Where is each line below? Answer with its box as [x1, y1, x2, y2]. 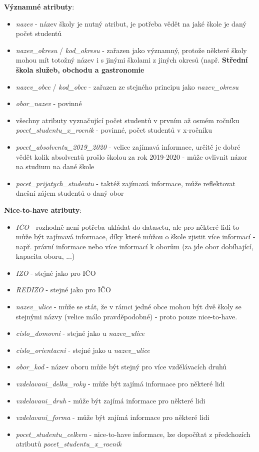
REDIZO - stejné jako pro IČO [15, 284, 111, 295]
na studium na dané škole [15, 161, 94, 172]
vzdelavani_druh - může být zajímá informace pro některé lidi [15, 395, 205, 405]
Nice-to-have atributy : [4, 204, 82, 215]
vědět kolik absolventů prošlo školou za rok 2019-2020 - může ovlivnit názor [15, 151, 247, 162]
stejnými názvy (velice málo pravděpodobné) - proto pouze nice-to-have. [15, 311, 237, 321]
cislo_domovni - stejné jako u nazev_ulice [15, 328, 145, 338]
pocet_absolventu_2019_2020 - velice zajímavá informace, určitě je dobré [15, 141, 240, 152]
